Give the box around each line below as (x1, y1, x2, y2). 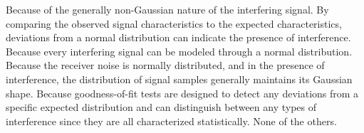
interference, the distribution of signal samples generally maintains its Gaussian (6, 71, 353, 86)
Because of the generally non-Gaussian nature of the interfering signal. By (6, 2, 329, 16)
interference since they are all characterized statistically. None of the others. (6, 113, 337, 128)
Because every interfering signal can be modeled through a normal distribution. (6, 43, 353, 58)
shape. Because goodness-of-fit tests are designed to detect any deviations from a (6, 85, 359, 100)
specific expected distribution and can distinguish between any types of (6, 100, 317, 115)
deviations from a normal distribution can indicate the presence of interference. (6, 30, 351, 45)
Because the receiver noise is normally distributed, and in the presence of (6, 58, 325, 73)
